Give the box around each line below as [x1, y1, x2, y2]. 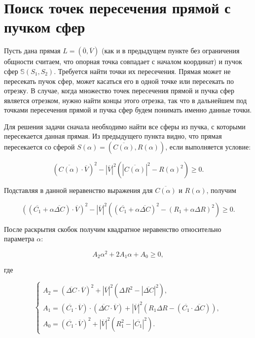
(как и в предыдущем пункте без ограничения [101, 45, 240, 56]
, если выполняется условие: [165, 142, 251, 152]
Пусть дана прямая [4, 45, 61, 56]
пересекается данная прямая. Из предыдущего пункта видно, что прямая [4, 131, 222, 141]
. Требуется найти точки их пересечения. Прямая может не [54, 66, 231, 76]
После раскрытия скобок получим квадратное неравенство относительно [4, 224, 221, 234]
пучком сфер [4, 17, 85, 37]
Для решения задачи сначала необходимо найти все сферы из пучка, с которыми [4, 121, 246, 131]
